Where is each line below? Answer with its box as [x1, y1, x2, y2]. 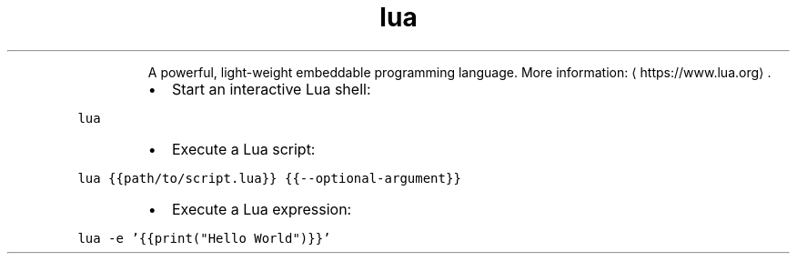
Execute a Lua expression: [171, 199, 352, 218]
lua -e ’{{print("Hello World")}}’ [77, 230, 331, 246]
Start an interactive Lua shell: [171, 79, 371, 98]
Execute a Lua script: [171, 139, 316, 158]
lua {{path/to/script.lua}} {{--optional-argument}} [77, 170, 461, 186]
